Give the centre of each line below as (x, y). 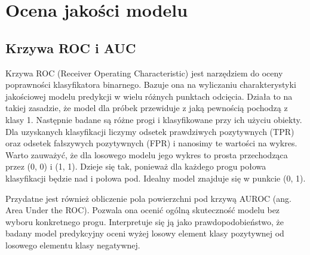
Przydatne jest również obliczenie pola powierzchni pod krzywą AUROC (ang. (148, 198)
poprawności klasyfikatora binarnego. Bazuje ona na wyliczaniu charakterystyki (151, 85)
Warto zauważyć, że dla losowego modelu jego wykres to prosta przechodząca (147, 154)
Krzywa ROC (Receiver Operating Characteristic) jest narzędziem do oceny (144, 73)
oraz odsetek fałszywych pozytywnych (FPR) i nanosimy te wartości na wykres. (151, 143)
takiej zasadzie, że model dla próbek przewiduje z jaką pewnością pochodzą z (147, 108)
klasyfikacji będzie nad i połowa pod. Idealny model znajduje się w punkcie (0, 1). (156, 178)
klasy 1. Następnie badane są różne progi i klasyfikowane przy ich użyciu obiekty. (154, 119)
